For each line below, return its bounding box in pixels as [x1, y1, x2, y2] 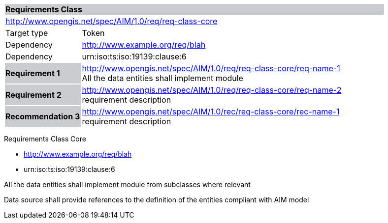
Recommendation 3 [5, 111, 80, 121]
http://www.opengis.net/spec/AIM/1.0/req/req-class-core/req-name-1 [82, 63, 340, 73]
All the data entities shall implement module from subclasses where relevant [4, 180, 251, 189]
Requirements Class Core [4, 135, 86, 143]
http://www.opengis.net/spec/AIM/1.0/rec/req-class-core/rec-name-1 [82, 107, 340, 116]
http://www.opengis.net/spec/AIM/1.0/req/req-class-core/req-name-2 [82, 85, 342, 95]
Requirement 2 [5, 90, 62, 100]
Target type [5, 28, 48, 38]
